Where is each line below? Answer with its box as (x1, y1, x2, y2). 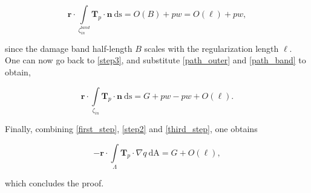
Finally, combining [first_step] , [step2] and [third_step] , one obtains (5, 122, 258, 134)
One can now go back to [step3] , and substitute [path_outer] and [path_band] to (5, 54, 306, 66)
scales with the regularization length (144, 42, 279, 54)
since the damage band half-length (5, 42, 133, 54)
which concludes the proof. (5, 176, 104, 189)
